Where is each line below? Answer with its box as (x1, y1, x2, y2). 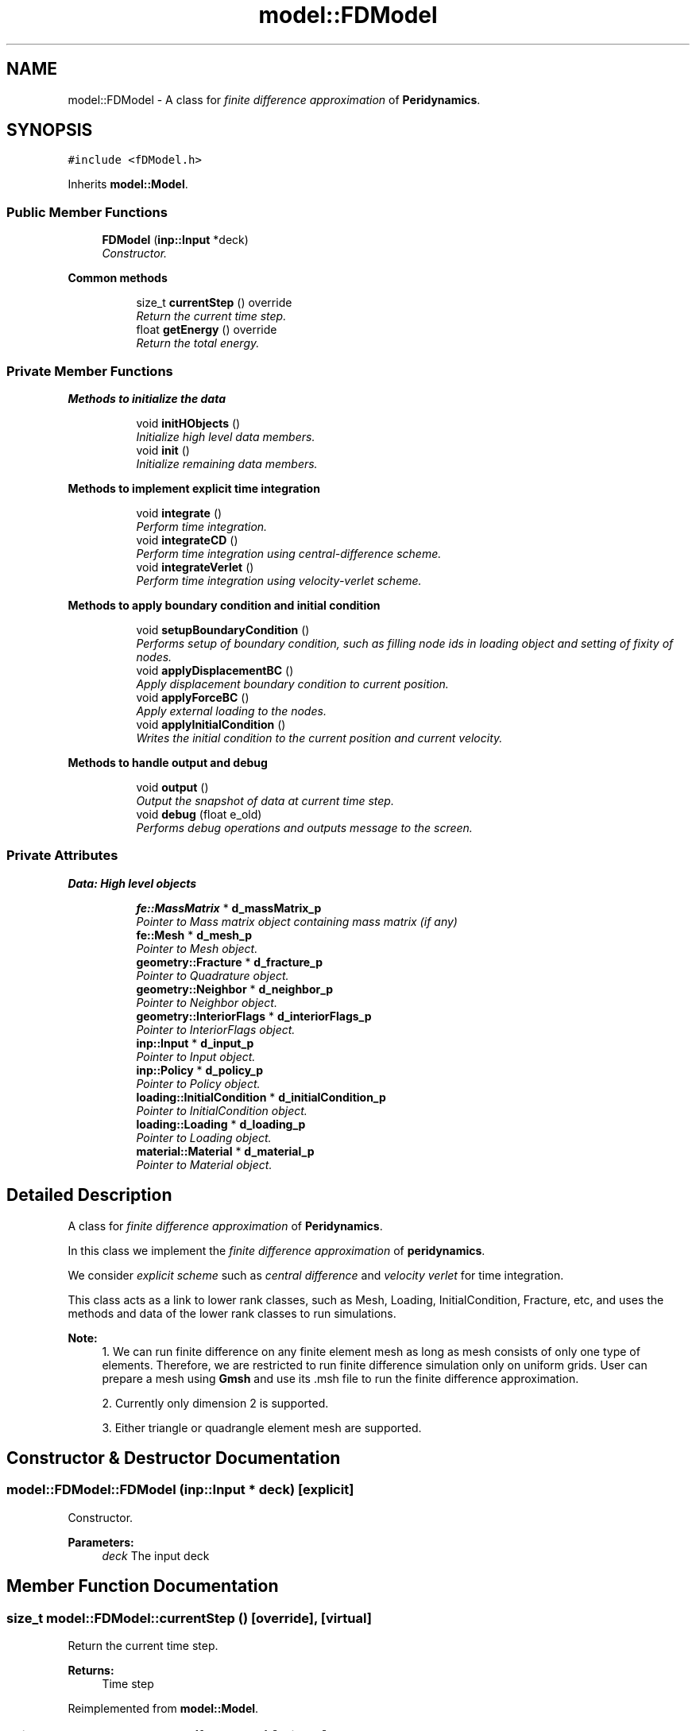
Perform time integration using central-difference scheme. (136, 546, 442, 560)
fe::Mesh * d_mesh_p (136, 927, 253, 942)
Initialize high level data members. (136, 429, 315, 443)
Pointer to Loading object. (136, 1130, 272, 1144)
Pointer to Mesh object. (136, 941, 258, 955)
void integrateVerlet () (136, 560, 254, 574)
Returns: (68, 1663, 114, 1677)
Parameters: (68, 1535, 134, 1549)
